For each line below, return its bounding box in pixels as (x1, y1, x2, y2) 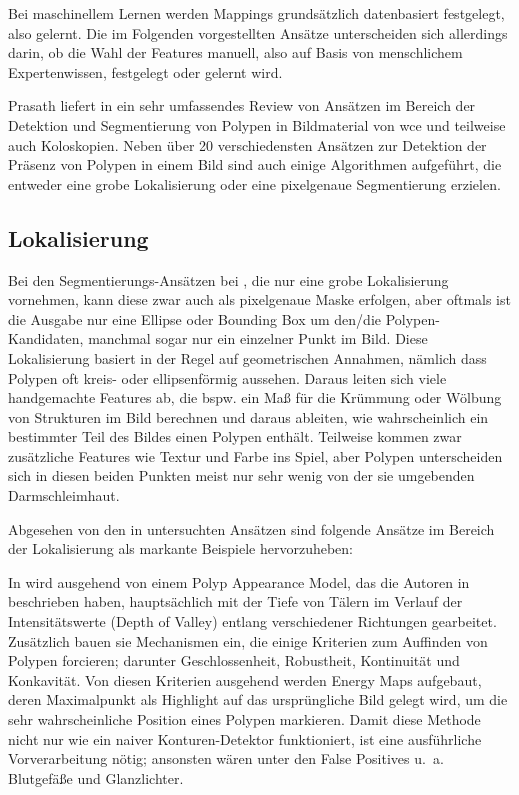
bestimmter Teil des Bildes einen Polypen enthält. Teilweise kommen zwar (8, 426, 462, 447)
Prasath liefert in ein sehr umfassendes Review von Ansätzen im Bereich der (8, 95, 476, 116)
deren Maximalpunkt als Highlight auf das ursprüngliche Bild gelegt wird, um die (8, 689, 508, 710)
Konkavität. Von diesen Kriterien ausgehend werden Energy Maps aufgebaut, (8, 669, 482, 690)
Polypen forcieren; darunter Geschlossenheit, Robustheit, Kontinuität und (8, 650, 460, 671)
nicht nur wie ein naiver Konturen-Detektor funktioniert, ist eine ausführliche (8, 728, 482, 749)
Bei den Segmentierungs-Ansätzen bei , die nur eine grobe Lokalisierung (8, 269, 449, 290)
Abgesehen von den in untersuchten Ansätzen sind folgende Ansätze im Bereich (8, 518, 495, 539)
